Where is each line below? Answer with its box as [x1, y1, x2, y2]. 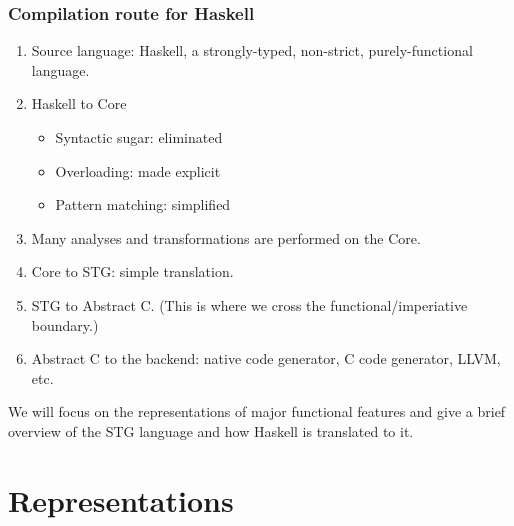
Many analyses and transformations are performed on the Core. [31, 227, 421, 248]
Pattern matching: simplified [55, 194, 231, 215]
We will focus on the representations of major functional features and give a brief [8, 401, 506, 422]
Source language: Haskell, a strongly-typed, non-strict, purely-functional [31, 40, 473, 61]
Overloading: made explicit [55, 160, 221, 181]
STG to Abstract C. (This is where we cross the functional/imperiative [31, 294, 468, 315]
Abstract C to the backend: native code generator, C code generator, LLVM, [31, 348, 501, 369]
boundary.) [31, 314, 99, 335]
